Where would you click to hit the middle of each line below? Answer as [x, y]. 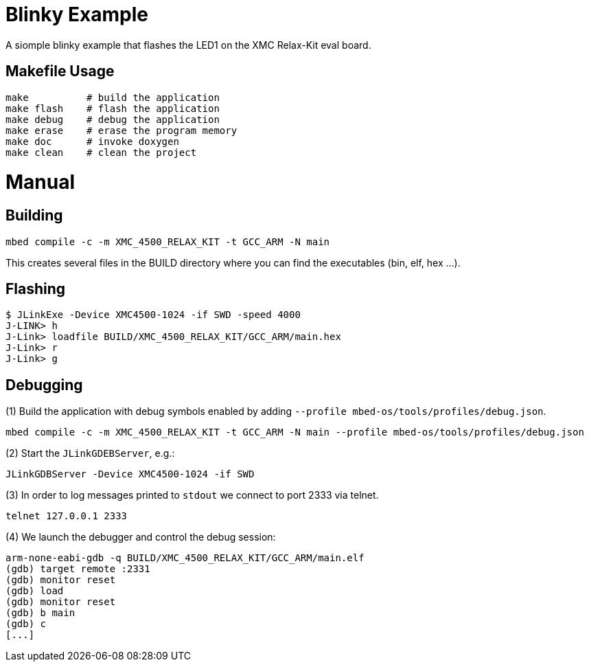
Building [34, 216]
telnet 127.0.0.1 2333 [67, 516]
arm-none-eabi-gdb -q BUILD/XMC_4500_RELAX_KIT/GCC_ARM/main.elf [185, 558]
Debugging [44, 385]
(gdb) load [35, 591]
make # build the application [113, 97]
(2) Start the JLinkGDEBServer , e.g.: [90, 453]
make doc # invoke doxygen [92, 141]
